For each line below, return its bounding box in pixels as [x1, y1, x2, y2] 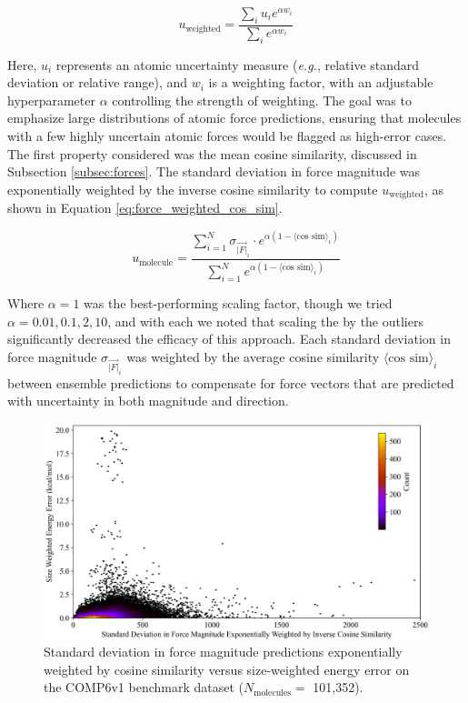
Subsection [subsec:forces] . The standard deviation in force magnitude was [7, 162, 421, 181]
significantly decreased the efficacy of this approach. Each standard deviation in [7, 329, 451, 348]
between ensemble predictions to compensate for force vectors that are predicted [7, 373, 454, 392]
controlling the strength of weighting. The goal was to [112, 90, 412, 109]
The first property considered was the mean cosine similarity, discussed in [7, 144, 417, 163]
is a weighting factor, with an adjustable [208, 73, 433, 92]
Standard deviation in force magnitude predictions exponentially [44, 642, 403, 661]
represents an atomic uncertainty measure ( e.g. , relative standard [55, 55, 420, 74]
